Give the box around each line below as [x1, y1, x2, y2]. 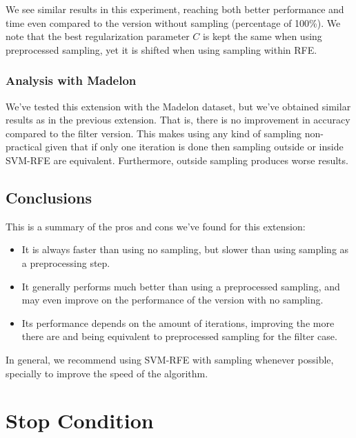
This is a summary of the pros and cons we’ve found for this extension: [6, 219, 306, 233]
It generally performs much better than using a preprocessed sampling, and [21, 279, 340, 293]
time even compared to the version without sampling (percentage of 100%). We [6, 15, 341, 30]
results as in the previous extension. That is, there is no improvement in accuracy [6, 112, 350, 127]
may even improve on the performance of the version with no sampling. [21, 292, 324, 307]
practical [6, 139, 42, 154]
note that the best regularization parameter [6, 29, 190, 43]
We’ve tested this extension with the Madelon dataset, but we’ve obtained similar [6, 99, 351, 113]
